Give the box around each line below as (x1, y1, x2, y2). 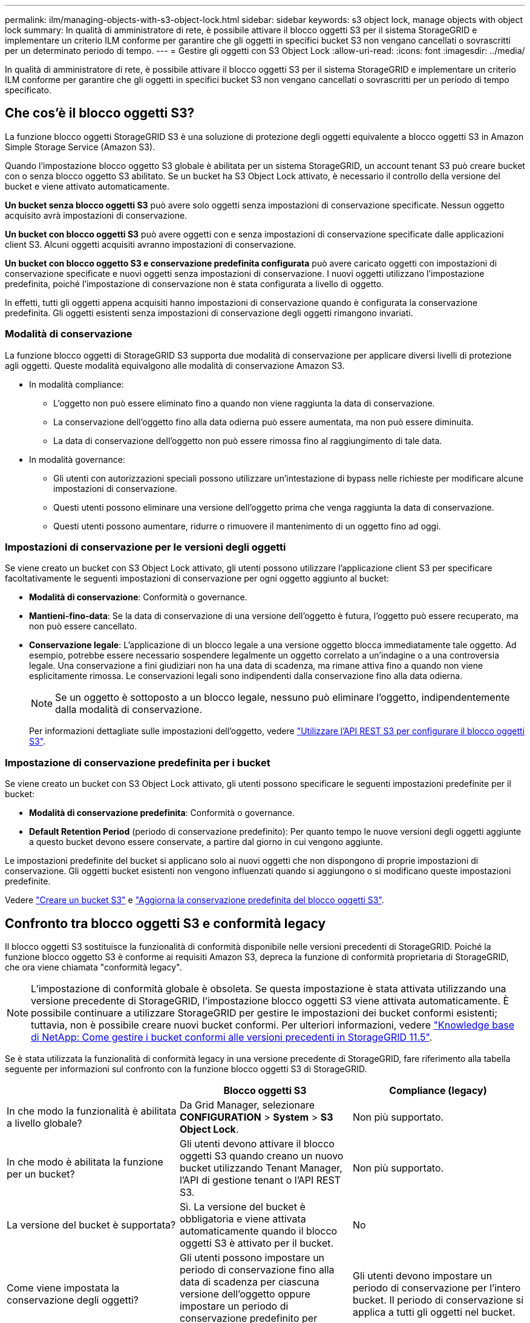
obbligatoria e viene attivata (179, 1212, 306, 1225)
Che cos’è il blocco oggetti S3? (5, 105, 195, 121)
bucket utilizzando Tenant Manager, (179, 1161, 342, 1174)
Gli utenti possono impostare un (179, 1251, 325, 1264)
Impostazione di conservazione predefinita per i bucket (5, 756, 270, 769)
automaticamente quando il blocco (179, 1224, 338, 1237)
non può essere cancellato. (29, 621, 137, 632)
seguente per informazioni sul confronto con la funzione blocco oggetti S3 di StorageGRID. (5, 1063, 367, 1074)
